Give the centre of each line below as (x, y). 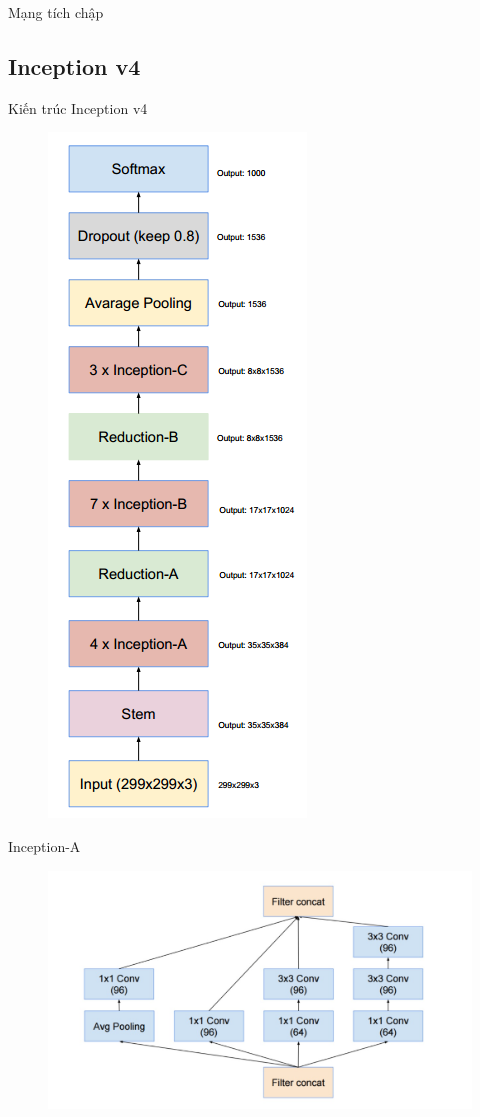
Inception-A (44, 845)
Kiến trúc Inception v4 (78, 107)
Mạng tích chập (56, 12)
